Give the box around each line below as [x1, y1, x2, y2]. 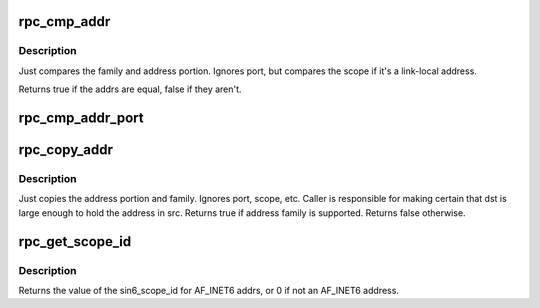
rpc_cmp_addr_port [18, 109, 144, 126]
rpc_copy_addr [18, 141, 114, 158]
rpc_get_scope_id [18, 233, 132, 250]
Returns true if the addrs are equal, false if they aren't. [18, 83, 242, 95]
